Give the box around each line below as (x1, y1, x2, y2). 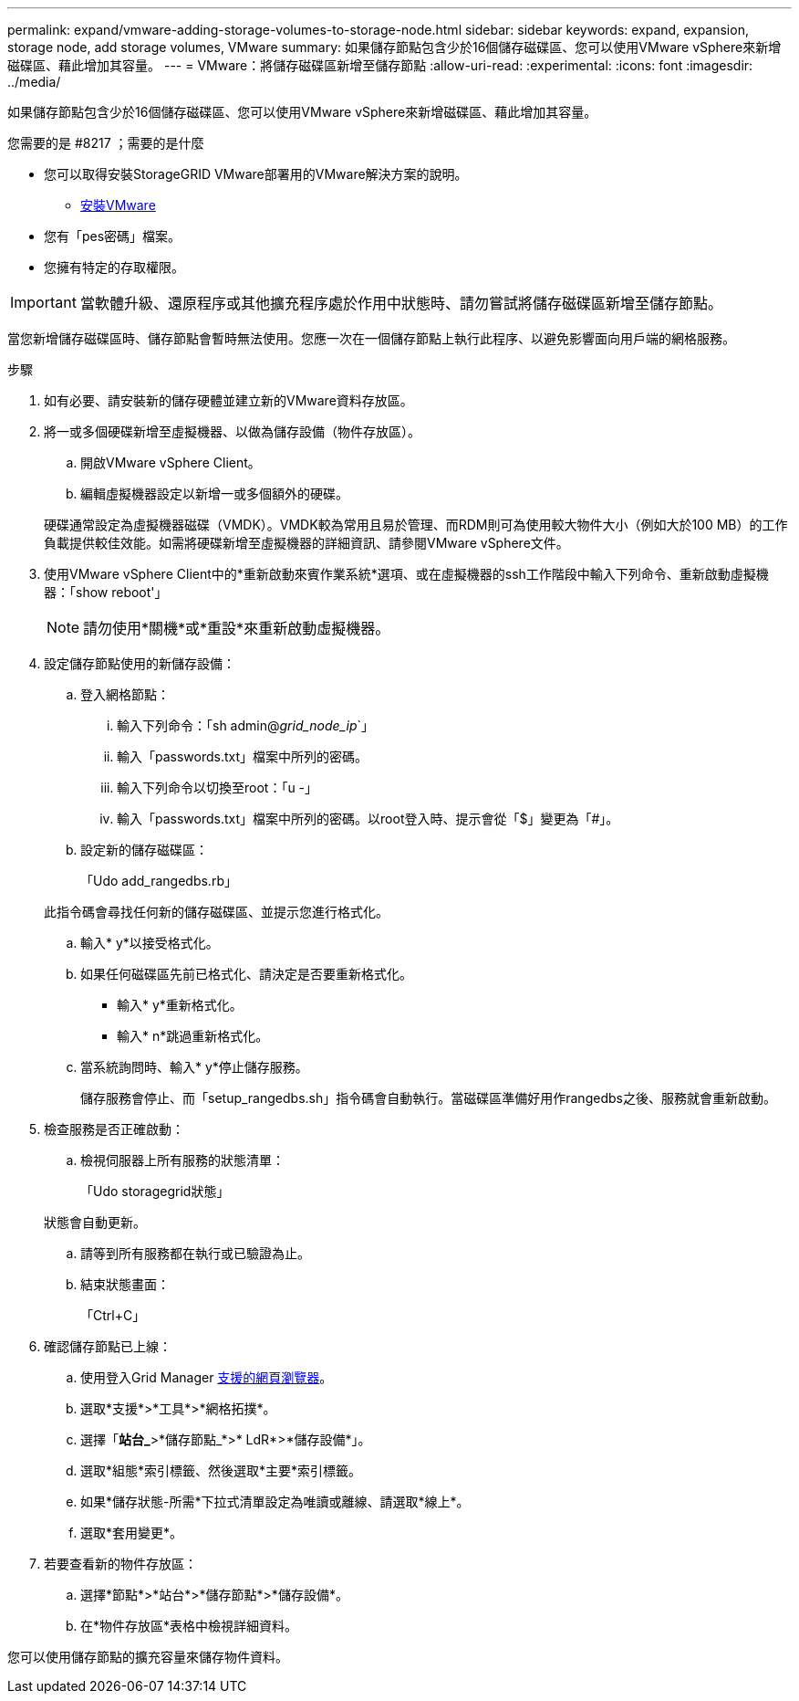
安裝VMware (80, 197, 156, 213)
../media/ (7, 74, 61, 89)
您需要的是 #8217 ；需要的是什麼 (7, 135, 204, 151)
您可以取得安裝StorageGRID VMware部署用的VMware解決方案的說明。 (44, 166, 468, 182)
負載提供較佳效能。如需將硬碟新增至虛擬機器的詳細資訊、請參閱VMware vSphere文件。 (44, 535, 569, 551)
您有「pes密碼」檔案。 (44, 228, 182, 244)
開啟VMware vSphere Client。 (80, 455, 261, 470)
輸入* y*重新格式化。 (117, 997, 243, 1013)
